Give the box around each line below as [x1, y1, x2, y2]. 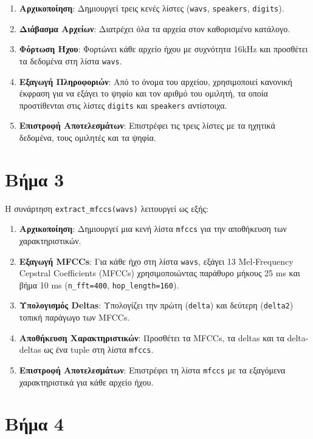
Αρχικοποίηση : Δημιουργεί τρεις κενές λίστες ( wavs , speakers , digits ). [19, 2, 284, 14]
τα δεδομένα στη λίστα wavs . [19, 54, 122, 67]
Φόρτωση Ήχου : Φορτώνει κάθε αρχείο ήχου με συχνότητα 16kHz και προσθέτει [19, 43, 308, 55]
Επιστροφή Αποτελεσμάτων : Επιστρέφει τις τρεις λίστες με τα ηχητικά [19, 119, 275, 132]
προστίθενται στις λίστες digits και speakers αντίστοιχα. [19, 98, 227, 111]
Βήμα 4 [5, 411, 64, 436]
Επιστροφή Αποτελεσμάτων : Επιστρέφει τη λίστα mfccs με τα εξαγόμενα [19, 363, 286, 376]
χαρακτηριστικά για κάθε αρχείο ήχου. [19, 375, 154, 388]
